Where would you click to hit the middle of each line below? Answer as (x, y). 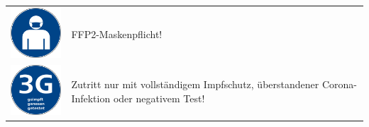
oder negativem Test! (159, 98)
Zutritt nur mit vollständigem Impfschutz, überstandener (195, 84)
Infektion (91, 98)
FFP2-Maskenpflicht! (117, 34)
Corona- (339, 84)
